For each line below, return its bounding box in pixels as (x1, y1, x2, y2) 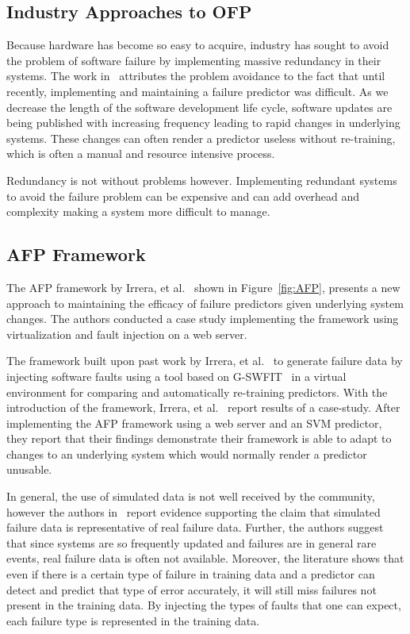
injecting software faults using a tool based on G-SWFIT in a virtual (6, 367, 347, 384)
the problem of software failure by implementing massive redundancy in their (6, 52, 381, 68)
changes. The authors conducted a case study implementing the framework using (6, 310, 399, 327)
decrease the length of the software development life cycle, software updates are (6, 98, 393, 115)
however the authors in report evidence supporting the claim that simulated (6, 503, 381, 520)
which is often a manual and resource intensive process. (6, 145, 275, 162)
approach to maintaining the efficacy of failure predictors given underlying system (6, 294, 404, 311)
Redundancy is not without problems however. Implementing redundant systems (6, 171, 397, 188)
